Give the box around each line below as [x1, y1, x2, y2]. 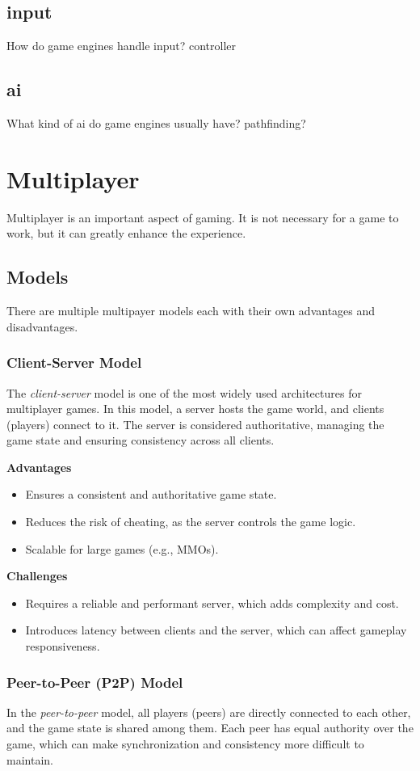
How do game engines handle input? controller [6, 37, 237, 54]
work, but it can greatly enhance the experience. [6, 225, 246, 242]
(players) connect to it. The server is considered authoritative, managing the [6, 415, 384, 432]
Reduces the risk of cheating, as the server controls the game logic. [25, 513, 356, 530]
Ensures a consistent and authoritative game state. [25, 486, 277, 503]
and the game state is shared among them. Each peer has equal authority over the [6, 719, 414, 736]
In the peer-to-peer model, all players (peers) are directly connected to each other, [6, 703, 411, 720]
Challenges [6, 567, 68, 584]
